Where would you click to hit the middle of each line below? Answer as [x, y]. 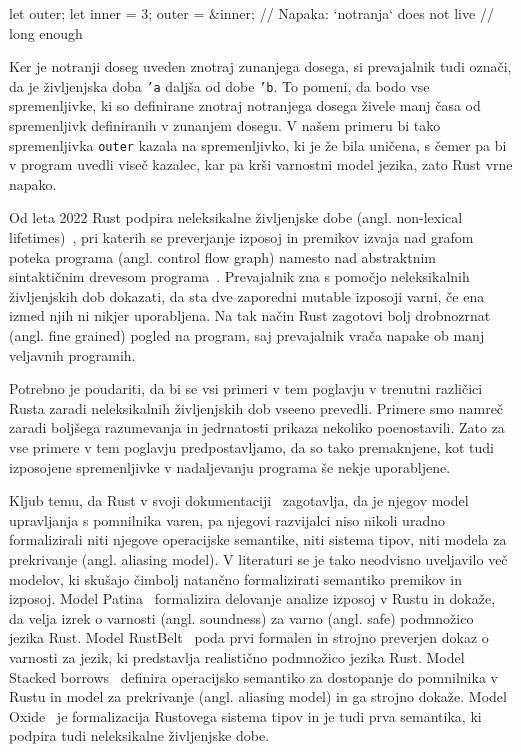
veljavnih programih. [72, 354]
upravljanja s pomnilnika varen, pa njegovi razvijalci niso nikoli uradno [227, 519]
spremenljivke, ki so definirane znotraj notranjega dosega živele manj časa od [245, 105]
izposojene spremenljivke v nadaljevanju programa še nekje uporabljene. [230, 466]
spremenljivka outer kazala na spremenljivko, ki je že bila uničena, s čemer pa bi [258, 144]
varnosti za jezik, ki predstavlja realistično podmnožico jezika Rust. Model [237, 656]
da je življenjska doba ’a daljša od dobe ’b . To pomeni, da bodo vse [219, 85]
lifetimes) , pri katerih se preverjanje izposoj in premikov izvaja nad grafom [241, 237]
